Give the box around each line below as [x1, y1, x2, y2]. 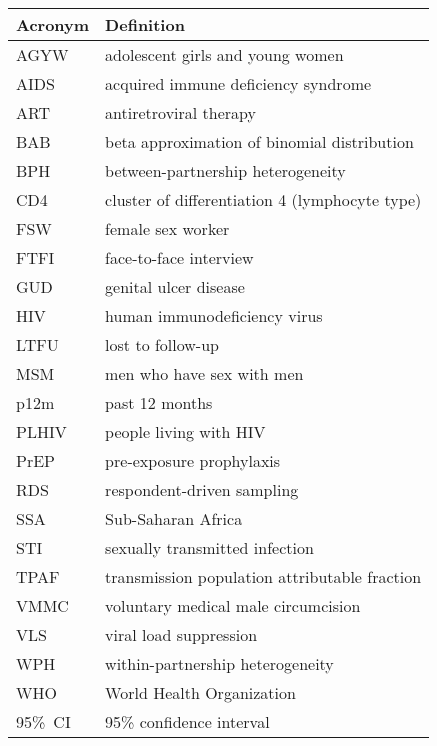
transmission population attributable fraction [105, 565, 422, 588]
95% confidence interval [105, 710, 270, 733]
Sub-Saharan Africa [105, 507, 243, 530]
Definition [105, 13, 185, 36]
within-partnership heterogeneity [105, 652, 334, 675]
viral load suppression [105, 623, 258, 646]
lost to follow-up [105, 333, 219, 356]
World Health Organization [105, 681, 296, 704]
